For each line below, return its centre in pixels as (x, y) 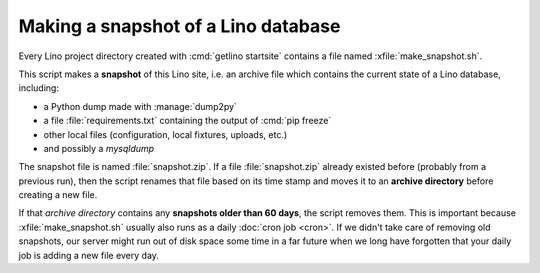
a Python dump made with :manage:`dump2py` (140, 106)
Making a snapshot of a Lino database (179, 26)
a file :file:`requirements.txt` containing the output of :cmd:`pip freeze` (187, 121)
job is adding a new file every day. (89, 255)
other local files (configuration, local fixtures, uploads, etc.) (165, 134)
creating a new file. (58, 195)
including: (39, 88)
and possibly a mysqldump (99, 148)
